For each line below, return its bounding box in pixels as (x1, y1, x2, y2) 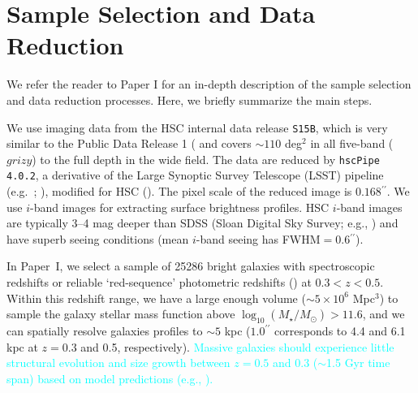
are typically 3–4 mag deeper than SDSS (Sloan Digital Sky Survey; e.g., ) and (6, 214, 399, 231)
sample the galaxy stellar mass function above (6, 305, 235, 322)
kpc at (6, 338, 38, 355)
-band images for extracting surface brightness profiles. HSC (30, 198, 330, 215)
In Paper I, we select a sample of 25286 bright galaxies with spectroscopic (6, 257, 375, 274)
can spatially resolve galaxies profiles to (6, 322, 203, 339)
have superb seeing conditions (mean (6, 230, 189, 247)
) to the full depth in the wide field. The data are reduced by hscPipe (32, 150, 380, 167)
